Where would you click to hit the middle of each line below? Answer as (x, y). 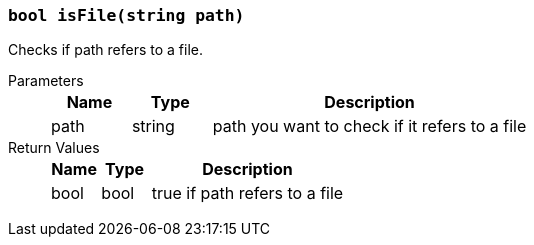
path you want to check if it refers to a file (369, 126)
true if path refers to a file (247, 193)
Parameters (46, 81)
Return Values (54, 148)
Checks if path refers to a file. (106, 50)
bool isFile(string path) (126, 15)
